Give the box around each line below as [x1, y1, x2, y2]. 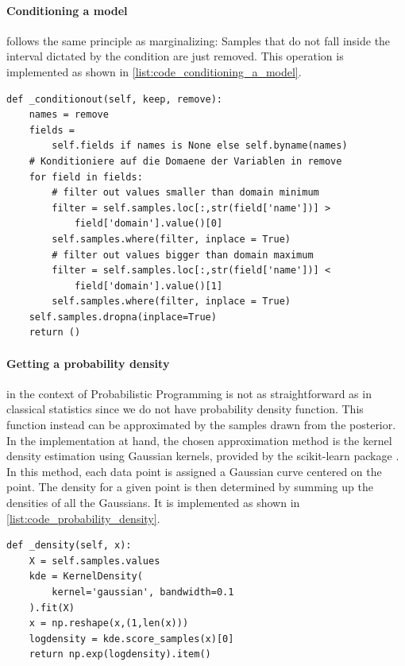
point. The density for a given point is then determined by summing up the [6, 478, 373, 495]
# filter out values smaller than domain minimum [52, 187, 319, 199]
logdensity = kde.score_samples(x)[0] [29, 633, 234, 645]
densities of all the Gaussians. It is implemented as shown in [6, 494, 300, 511]
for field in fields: [29, 171, 143, 183]
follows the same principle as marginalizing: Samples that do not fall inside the [6, 32, 391, 48]
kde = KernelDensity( [29, 571, 143, 583]
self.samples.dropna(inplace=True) [29, 311, 217, 323]
